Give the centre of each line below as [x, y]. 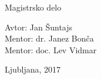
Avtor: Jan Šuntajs [39, 27]
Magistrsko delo [33, 7]
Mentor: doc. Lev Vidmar [51, 49]
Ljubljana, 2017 [33, 69]
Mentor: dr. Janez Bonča [49, 38]
